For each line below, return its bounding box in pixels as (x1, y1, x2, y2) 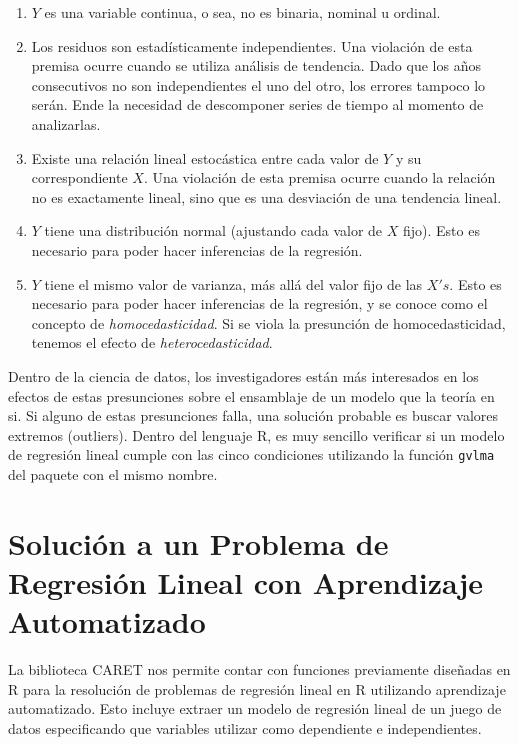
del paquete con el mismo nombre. (8, 463, 218, 484)
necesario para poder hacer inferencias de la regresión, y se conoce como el (31, 293, 488, 314)
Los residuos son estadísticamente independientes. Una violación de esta (31, 35, 473, 56)
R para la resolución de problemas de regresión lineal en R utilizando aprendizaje (8, 678, 506, 699)
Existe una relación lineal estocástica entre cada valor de (31, 147, 379, 168)
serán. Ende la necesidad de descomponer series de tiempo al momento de (31, 94, 484, 115)
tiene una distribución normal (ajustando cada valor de (44, 220, 383, 241)
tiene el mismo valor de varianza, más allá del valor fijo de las (44, 273, 423, 294)
